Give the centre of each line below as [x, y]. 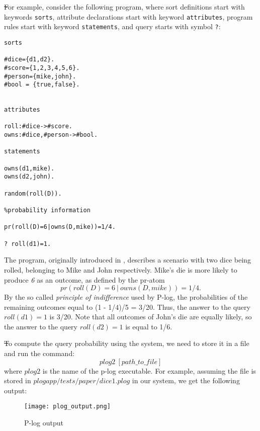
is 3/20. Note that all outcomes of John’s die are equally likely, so [151, 317]
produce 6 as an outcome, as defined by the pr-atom [84, 279]
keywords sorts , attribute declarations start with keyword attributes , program [128, 16]
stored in [18, 380]
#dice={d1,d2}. [29, 60]
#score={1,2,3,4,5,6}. [42, 68]
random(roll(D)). [33, 193]
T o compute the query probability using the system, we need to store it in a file [127, 343]
